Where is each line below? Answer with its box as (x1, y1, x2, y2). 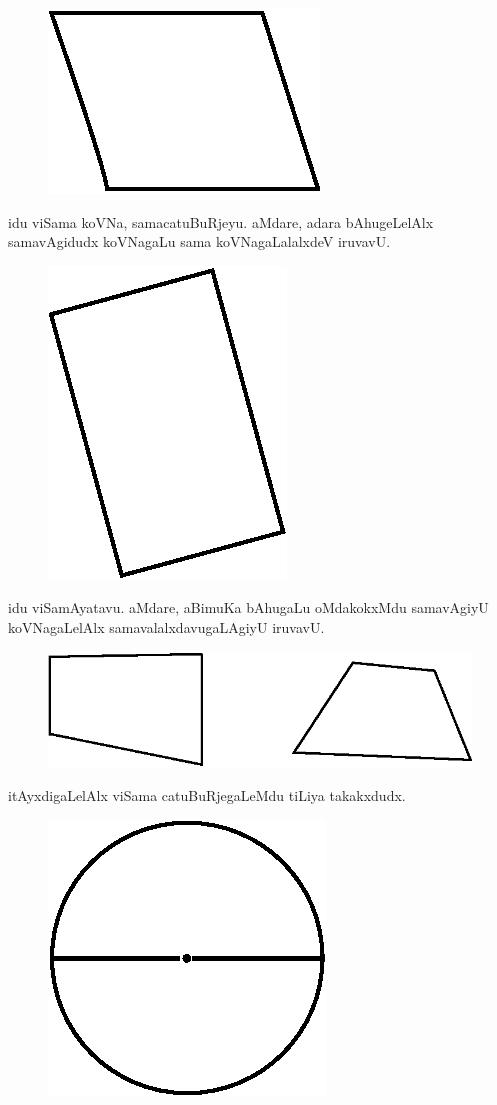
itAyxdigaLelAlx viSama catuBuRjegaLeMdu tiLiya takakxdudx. (8, 784, 406, 805)
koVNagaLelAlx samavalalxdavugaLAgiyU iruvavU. (8, 616, 325, 637)
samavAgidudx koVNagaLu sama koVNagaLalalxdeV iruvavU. (8, 231, 391, 252)
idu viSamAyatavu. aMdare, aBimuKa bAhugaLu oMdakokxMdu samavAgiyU (8, 597, 489, 618)
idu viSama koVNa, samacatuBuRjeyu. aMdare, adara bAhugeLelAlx (8, 211, 434, 232)
